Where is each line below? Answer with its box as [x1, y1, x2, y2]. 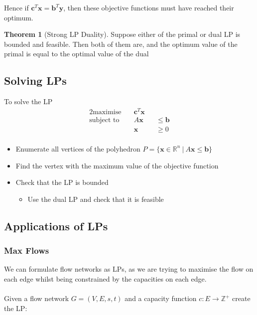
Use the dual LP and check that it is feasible [27, 193, 164, 204]
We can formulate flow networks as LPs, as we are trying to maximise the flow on [4, 264, 254, 274]
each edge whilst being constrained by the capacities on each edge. [4, 273, 207, 284]
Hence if [4, 2, 29, 12]
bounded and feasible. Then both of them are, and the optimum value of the [4, 38, 238, 49]
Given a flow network [4, 293, 69, 304]
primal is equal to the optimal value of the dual [4, 48, 149, 59]
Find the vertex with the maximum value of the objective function [15, 160, 219, 170]
